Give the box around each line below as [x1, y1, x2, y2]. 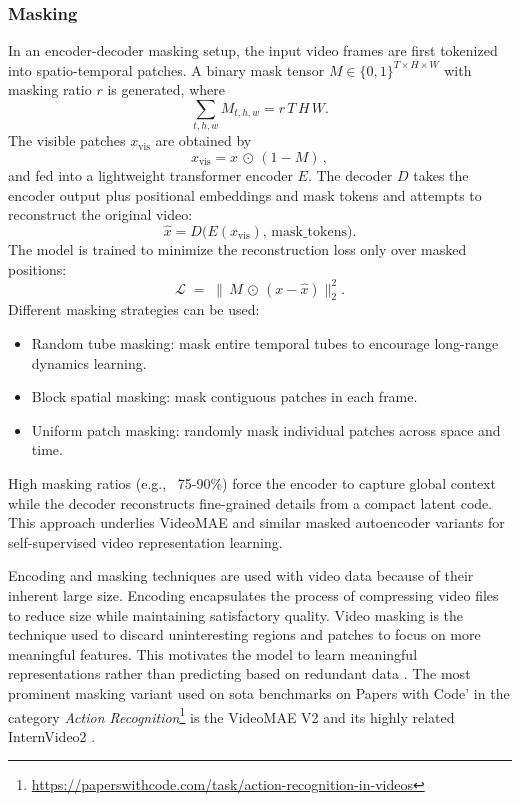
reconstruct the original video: [8, 204, 193, 225]
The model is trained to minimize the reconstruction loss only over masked [8, 238, 467, 259]
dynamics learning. [31, 352, 147, 373]
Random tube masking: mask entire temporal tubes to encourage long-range [31, 333, 499, 353]
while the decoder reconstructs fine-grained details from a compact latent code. [8, 492, 493, 513]
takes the [413, 164, 469, 185]
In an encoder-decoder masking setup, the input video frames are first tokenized [8, 40, 498, 61]
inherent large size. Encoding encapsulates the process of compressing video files [8, 584, 499, 605]
